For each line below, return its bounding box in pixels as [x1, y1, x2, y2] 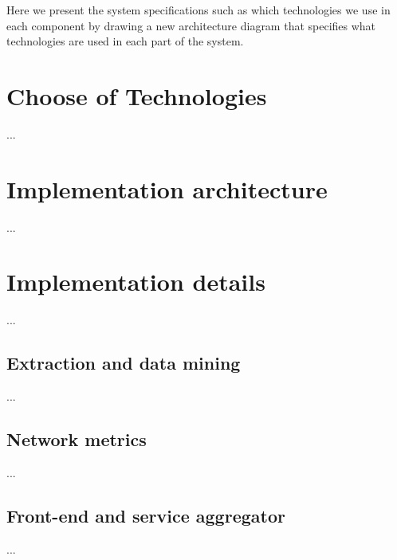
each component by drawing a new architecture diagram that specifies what [6, 17, 376, 33]
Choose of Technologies [6, 79, 267, 112]
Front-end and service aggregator [6, 503, 285, 527]
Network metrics [6, 427, 147, 452]
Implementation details [6, 265, 265, 298]
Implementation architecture [6, 172, 328, 205]
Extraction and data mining [6, 350, 241, 375]
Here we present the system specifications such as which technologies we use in [6, 2, 391, 18]
